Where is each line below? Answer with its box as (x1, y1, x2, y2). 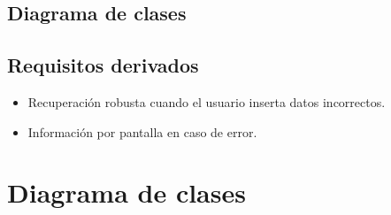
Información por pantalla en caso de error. (27, 122, 257, 141)
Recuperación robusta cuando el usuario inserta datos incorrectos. (27, 92, 386, 111)
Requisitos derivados (7, 51, 199, 79)
